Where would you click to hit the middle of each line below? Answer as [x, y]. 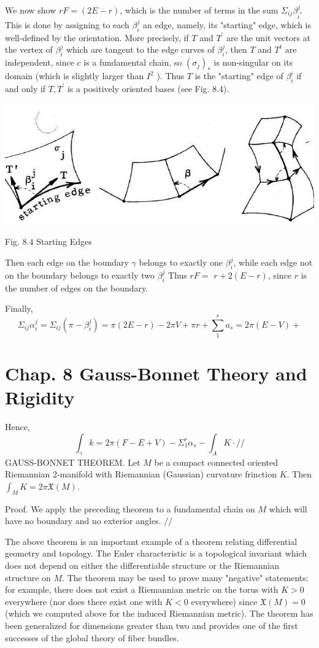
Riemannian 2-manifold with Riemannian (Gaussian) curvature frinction [141, 474]
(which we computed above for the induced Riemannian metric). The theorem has [159, 613]
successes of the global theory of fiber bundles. [92, 637]
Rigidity [40, 397]
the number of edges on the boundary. [77, 287]
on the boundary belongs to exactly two [80, 275]
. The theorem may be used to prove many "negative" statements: [185, 577]
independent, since [40, 62]
